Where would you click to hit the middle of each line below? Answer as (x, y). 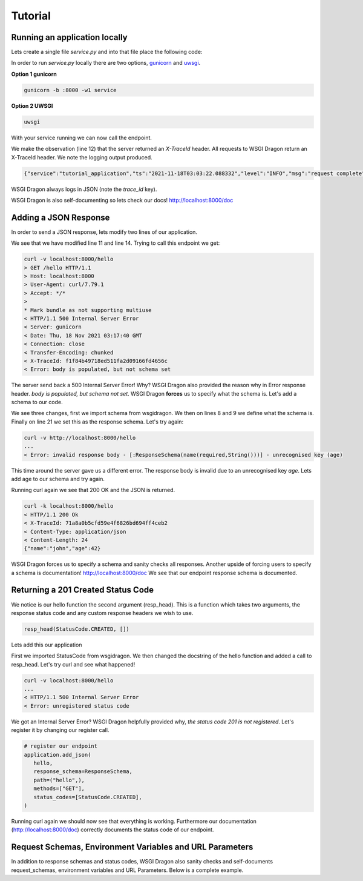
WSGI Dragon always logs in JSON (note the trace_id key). (84, 189)
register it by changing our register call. (60, 730)
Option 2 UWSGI (32, 105)
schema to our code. (37, 402)
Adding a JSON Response (60, 217)
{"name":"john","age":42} (62, 549)
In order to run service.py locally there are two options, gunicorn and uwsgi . (106, 63)
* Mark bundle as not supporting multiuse (88, 310)
